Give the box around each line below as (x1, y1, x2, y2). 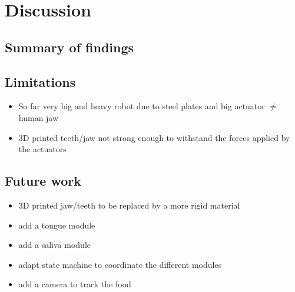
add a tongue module (18, 219, 95, 231)
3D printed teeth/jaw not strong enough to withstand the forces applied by (18, 131, 290, 143)
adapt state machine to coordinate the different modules (18, 258, 222, 270)
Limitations (5, 72, 76, 90)
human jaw (18, 111, 59, 123)
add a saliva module (18, 239, 91, 251)
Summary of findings (5, 38, 134, 56)
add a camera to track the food (18, 278, 131, 290)
